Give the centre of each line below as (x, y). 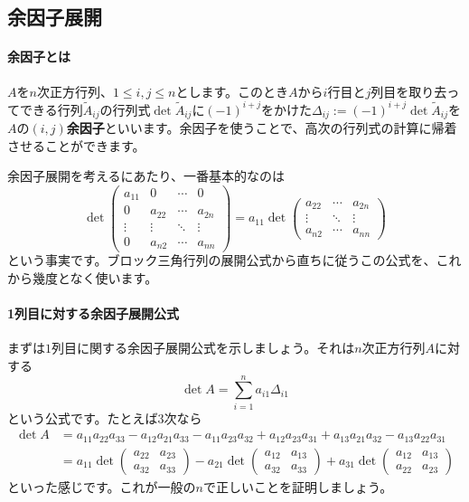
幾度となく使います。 (95, 278)
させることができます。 (76, 145)
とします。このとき (232, 91)
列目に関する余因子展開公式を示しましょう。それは (203, 348)
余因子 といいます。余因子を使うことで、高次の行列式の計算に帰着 (262, 128)
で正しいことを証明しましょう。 (298, 486)
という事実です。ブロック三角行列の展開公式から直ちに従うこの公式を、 (222, 260)
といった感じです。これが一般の (102, 486)
